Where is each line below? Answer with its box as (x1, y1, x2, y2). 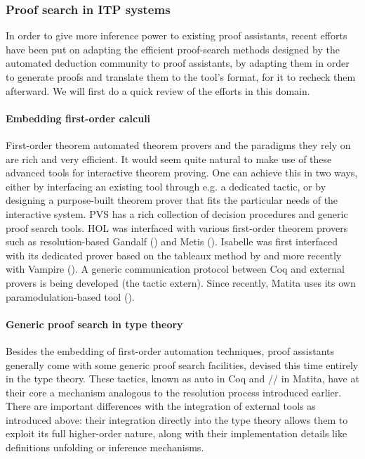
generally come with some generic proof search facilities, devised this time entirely (6, 357, 359, 372)
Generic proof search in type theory (6, 316, 183, 331)
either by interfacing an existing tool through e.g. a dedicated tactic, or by (6, 179, 326, 193)
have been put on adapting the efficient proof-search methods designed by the (6, 41, 340, 56)
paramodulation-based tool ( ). (6, 289, 135, 304)
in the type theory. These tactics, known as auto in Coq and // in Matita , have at (6, 371, 359, 386)
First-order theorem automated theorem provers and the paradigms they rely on (6, 137, 351, 152)
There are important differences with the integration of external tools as (6, 399, 316, 413)
